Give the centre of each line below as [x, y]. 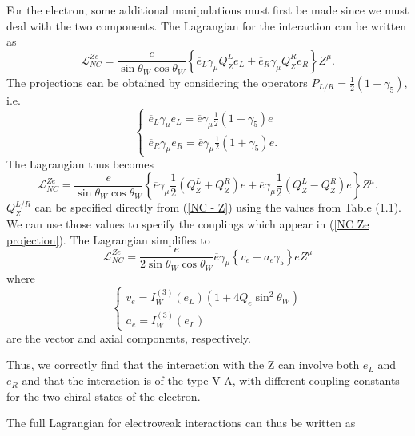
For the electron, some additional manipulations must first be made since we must [208, 10]
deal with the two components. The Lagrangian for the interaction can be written [207, 25]
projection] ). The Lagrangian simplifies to [108, 239]
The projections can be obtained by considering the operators [157, 82]
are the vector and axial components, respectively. [129, 337]
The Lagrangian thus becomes [80, 163]
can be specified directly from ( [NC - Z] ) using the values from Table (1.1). [218, 207]
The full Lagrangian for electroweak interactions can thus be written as [181, 423]
